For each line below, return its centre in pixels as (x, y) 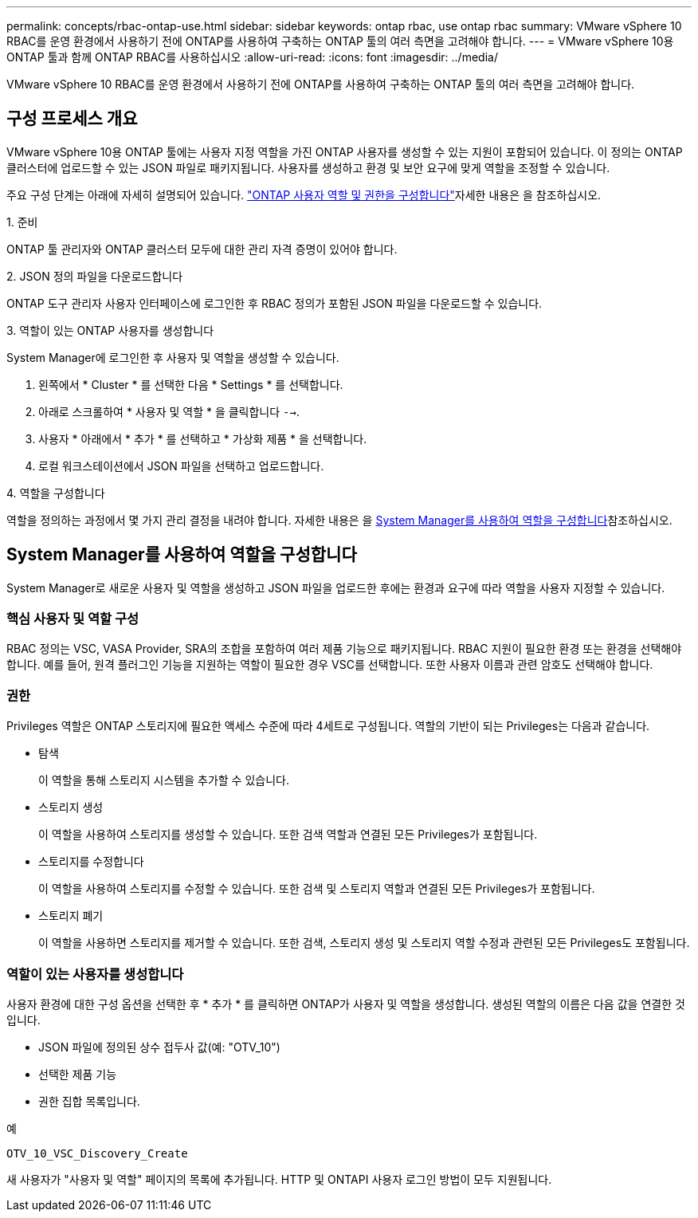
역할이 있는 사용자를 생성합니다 (95, 974)
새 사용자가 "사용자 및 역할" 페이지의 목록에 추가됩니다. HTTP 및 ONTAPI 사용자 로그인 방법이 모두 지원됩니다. (279, 1179)
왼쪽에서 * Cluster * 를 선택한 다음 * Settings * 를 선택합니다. (191, 384)
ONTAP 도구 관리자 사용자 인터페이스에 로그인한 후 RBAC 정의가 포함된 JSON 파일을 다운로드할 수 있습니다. (274, 303)
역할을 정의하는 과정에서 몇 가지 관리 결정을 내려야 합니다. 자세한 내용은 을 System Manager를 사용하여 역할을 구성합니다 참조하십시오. (339, 520)
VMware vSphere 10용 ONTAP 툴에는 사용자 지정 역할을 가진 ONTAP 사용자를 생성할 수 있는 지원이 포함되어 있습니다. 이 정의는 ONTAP (345, 151)
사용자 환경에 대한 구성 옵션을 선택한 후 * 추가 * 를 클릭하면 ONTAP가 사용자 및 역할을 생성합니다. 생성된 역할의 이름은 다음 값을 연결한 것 (346, 1004)
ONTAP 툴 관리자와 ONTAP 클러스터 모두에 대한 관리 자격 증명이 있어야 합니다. (202, 249)
